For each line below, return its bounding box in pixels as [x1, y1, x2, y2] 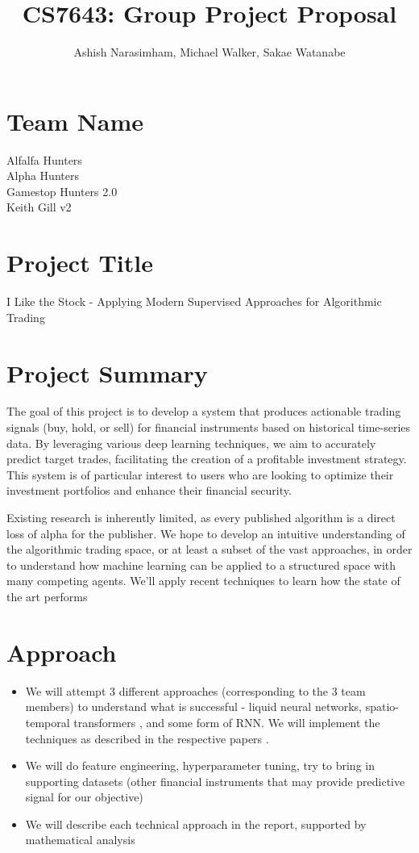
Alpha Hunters [6, 167, 79, 184]
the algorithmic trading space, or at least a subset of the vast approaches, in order [6, 541, 413, 558]
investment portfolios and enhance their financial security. [6, 482, 292, 499]
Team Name [6, 104, 144, 137]
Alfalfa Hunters [6, 151, 82, 168]
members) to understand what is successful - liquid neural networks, [25, 698, 362, 715]
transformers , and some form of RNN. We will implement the [73, 713, 380, 730]
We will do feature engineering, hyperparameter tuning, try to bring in [25, 757, 375, 774]
